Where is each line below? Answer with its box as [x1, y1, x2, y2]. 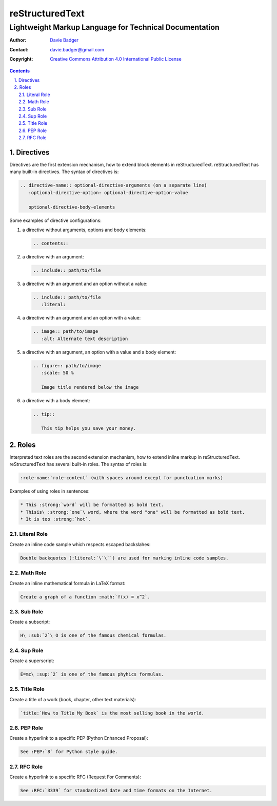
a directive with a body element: [22, 397, 90, 403]
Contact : [9, 46, 29, 52]
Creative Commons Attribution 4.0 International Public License [50, 56, 182, 62]
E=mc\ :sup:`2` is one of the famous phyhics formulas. [20, 671, 164, 677]
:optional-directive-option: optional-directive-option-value [28, 190, 188, 195]
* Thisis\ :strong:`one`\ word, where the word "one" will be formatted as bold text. [20, 509, 245, 515]
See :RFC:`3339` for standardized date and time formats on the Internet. [20, 788, 213, 794]
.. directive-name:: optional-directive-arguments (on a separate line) [20, 182, 207, 189]
